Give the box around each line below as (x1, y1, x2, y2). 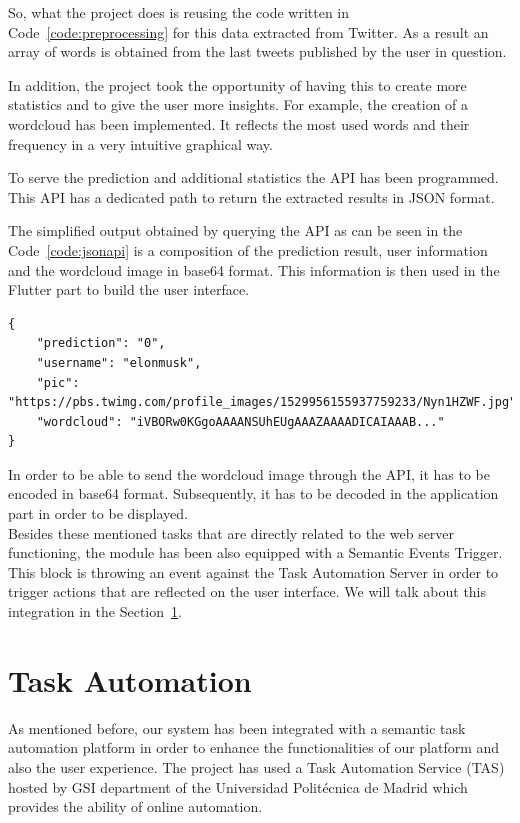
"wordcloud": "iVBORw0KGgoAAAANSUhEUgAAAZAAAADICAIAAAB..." (36, 414, 445, 429)
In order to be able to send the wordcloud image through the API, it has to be (8, 463, 490, 484)
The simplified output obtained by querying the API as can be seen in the (8, 220, 463, 241)
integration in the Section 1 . (8, 601, 182, 622)
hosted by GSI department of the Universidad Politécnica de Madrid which (8, 776, 468, 797)
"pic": (36, 375, 80, 390)
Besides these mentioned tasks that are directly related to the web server (8, 522, 455, 543)
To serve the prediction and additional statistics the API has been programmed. (8, 167, 499, 188)
